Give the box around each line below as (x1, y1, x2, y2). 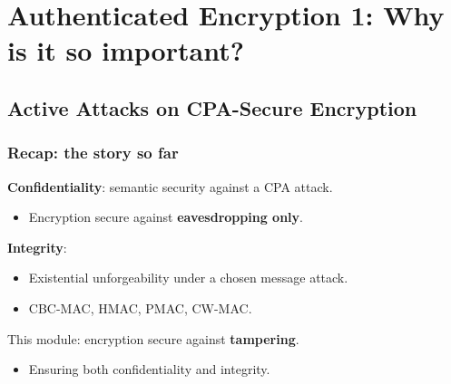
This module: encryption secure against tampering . (7, 329, 299, 348)
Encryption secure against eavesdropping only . (28, 207, 303, 226)
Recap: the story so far (7, 141, 179, 164)
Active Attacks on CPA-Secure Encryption (7, 93, 417, 121)
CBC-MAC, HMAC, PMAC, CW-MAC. (28, 298, 252, 317)
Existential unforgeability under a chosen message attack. (28, 268, 348, 287)
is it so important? (7, 32, 244, 69)
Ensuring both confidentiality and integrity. (28, 360, 270, 379)
